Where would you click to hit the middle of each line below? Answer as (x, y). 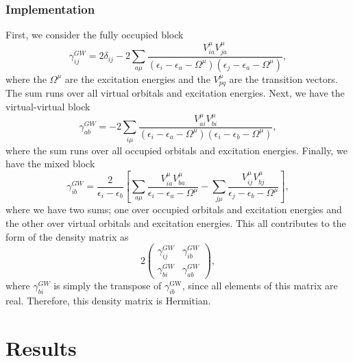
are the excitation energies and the (137, 79)
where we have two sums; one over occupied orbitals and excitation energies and (174, 209)
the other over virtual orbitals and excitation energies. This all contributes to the (176, 223)
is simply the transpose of (108, 286)
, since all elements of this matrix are (260, 286)
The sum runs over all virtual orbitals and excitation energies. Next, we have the (175, 93)
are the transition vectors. (283, 79)
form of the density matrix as (67, 236)
